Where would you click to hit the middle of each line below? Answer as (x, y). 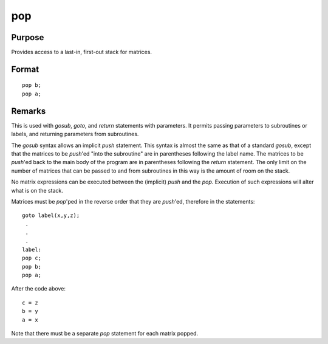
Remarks (29, 111)
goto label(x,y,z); (51, 215)
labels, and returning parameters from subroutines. (75, 134)
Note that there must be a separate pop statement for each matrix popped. (105, 333)
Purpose (28, 37)
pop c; (32, 258)
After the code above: (39, 289)
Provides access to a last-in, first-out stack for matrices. (81, 52)
